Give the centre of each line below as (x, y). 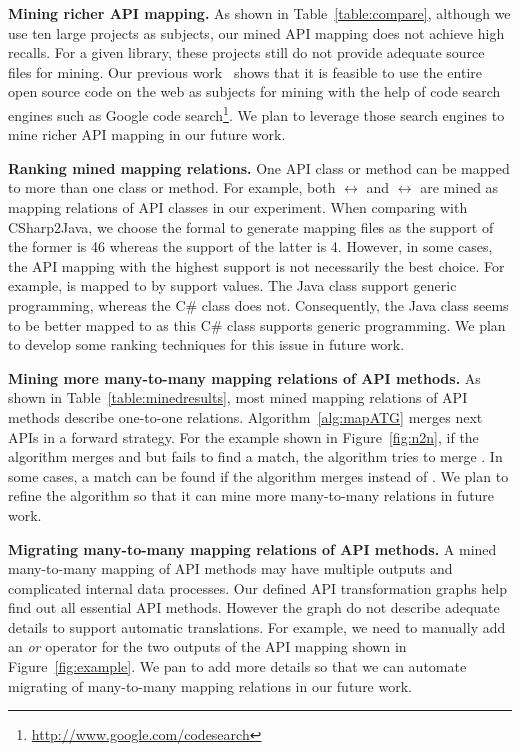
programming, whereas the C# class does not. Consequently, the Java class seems (258, 304)
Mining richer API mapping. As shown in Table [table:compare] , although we (259, 13)
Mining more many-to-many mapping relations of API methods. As (244, 377)
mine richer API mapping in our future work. (147, 134)
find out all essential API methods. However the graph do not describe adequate (254, 607)
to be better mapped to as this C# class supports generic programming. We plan (257, 324)
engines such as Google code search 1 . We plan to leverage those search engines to (256, 113)
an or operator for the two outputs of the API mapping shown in (207, 646)
